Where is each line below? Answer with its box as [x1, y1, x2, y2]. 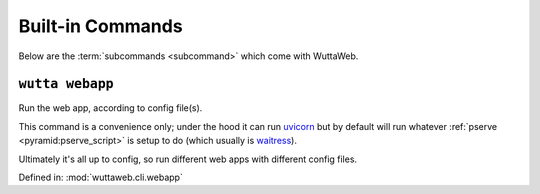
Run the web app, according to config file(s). [18, 102, 203, 114]
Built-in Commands [18, 15, 184, 37]
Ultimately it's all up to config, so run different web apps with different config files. [18, 153, 358, 165]
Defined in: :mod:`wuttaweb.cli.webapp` [18, 171, 184, 184]
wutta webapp [18, 76, 114, 92]
